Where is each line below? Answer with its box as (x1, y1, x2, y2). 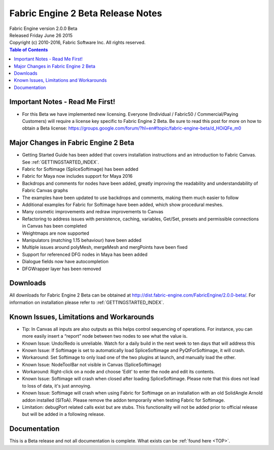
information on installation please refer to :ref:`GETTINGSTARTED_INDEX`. (9, 299, 164, 305)
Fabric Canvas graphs (22, 187, 68, 194)
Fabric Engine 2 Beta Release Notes (9, 8, 162, 19)
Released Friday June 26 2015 (9, 32, 73, 38)
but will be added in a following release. (22, 411, 105, 417)
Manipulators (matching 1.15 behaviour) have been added (22, 237, 142, 243)
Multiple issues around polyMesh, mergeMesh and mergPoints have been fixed (22, 244, 188, 250)
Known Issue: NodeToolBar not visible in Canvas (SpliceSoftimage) (22, 361, 162, 368)
